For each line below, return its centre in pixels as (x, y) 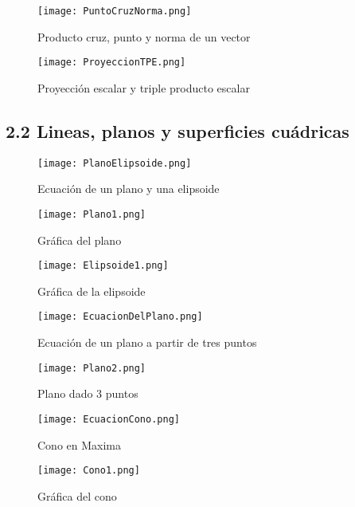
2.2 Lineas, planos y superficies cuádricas (177, 130)
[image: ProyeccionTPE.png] (112, 63)
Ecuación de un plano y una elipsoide (129, 189)
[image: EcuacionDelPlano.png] (120, 317)
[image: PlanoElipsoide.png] (115, 163)
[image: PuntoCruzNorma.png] (115, 11)
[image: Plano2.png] (92, 368)
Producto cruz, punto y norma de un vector (144, 36)
